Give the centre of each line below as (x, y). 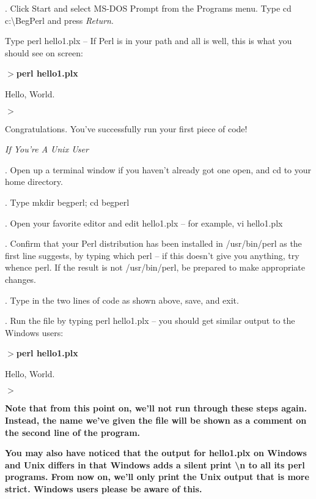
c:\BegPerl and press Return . (59, 20)
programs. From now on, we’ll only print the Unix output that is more (157, 477)
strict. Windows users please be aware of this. (104, 489)
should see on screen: (44, 52)
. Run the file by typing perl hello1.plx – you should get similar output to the (150, 321)
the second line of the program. (73, 432)
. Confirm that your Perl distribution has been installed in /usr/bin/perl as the (153, 243)
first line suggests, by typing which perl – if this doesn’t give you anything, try (152, 255)
